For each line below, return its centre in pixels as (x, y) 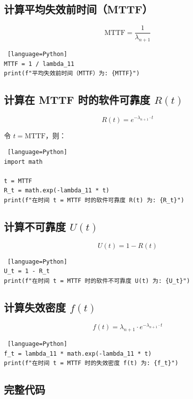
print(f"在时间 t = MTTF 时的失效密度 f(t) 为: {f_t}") (91, 363)
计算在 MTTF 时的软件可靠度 (77, 100)
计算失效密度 (35, 307)
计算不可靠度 (35, 227)
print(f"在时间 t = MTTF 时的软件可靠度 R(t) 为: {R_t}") (94, 200)
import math (23, 162)
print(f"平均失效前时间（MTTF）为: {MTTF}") (72, 74)
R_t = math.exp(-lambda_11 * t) (57, 191)
